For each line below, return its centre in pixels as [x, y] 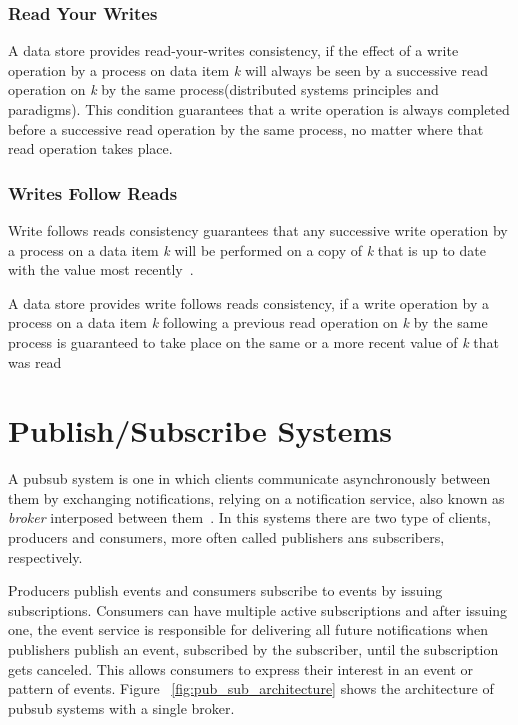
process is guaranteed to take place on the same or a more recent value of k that [254, 341]
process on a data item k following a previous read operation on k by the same [248, 322]
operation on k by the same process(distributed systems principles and [223, 89]
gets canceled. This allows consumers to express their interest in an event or [241, 668]
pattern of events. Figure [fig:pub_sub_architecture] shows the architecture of [251, 688]
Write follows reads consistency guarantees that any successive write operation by [258, 230]
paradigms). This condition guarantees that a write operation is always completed [259, 109]
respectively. [45, 556]
